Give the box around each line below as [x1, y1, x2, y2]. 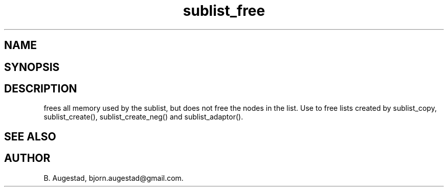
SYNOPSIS [4, 60, 60, 74]
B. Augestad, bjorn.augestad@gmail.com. [43, 173, 184, 182]
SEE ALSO [4, 130, 56, 143]
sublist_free [183, 2, 265, 19]
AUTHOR [4, 152, 51, 165]
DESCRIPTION [4, 82, 77, 96]
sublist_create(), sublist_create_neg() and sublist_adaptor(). [43, 112, 243, 122]
